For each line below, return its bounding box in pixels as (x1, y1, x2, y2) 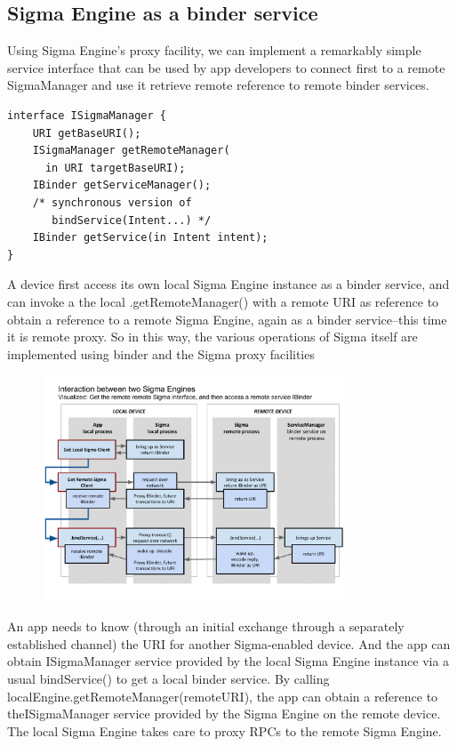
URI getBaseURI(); (32, 126, 141, 140)
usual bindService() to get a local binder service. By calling (7, 670, 330, 688)
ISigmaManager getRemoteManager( (32, 144, 230, 157)
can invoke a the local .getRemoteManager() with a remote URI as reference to (7, 292, 439, 310)
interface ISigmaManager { (7, 108, 166, 122)
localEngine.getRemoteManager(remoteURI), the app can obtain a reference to (7, 686, 438, 705)
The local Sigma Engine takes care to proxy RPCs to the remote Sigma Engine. (7, 721, 442, 740)
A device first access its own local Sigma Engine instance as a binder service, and (7, 275, 450, 293)
